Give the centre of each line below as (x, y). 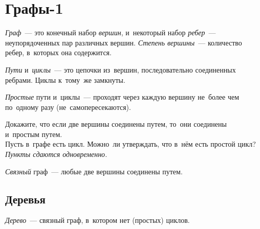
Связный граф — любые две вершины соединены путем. (94, 171)
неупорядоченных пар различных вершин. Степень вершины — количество (124, 42)
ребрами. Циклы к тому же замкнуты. (65, 79)
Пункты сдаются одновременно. (56, 154)
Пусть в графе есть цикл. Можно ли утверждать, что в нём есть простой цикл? (131, 144)
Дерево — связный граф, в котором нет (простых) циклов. (97, 220)
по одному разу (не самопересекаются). (68, 107)
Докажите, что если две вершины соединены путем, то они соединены (116, 124)
